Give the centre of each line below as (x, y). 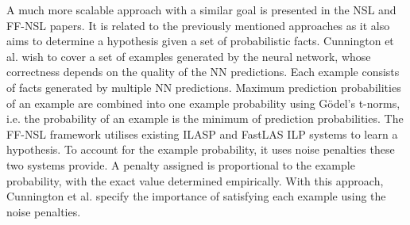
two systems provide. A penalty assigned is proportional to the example (181, 164)
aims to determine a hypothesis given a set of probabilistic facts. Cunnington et (200, 41)
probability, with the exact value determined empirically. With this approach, (195, 180)
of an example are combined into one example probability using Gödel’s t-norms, (203, 103)
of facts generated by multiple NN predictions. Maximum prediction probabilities (204, 87)
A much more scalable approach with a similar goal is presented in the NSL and (201, 10)
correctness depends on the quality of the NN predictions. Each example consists (203, 72)
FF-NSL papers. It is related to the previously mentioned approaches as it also (198, 25)
